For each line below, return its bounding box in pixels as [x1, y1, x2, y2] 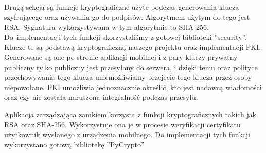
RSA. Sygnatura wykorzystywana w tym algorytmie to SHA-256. [4, 21, 209, 32]
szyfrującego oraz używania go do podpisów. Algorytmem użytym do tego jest [4, 11, 250, 22]
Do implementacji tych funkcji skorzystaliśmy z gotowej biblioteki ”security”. [4, 31, 247, 42]
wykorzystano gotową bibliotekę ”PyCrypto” [4, 139, 145, 149]
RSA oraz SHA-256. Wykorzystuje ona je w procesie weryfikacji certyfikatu [4, 119, 241, 129]
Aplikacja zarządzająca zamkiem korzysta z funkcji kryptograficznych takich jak [4, 108, 257, 119]
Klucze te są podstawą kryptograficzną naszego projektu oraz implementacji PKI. [4, 41, 261, 52]
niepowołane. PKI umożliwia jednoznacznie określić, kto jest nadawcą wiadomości [4, 81, 262, 92]
